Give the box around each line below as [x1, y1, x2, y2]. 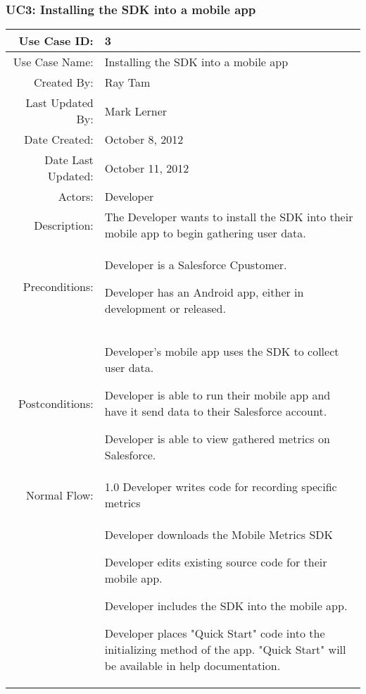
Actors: [58, 188, 94, 205]
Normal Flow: [25, 486, 94, 503]
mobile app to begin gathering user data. [104, 225, 306, 242]
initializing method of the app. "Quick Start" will [104, 641, 346, 658]
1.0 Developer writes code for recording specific [104, 478, 337, 495]
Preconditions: [23, 278, 94, 295]
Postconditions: [18, 395, 94, 411]
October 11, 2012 [104, 159, 189, 176]
